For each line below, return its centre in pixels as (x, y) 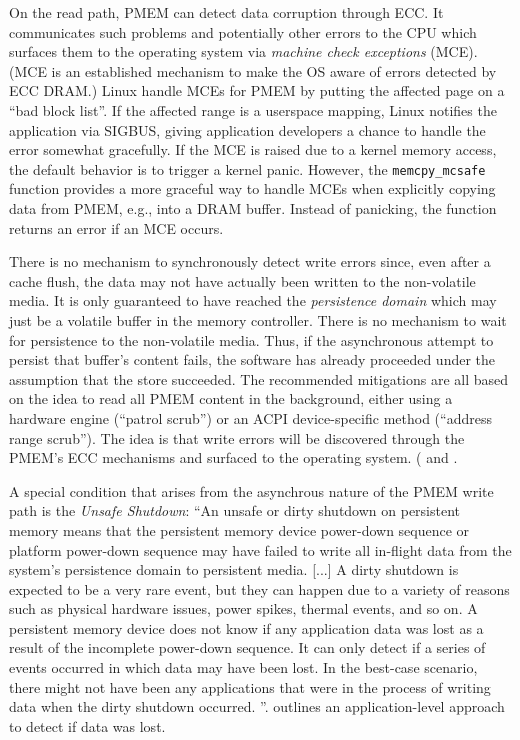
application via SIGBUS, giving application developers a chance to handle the (247, 129)
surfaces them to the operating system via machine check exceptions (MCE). (243, 51)
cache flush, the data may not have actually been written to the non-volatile (242, 280)
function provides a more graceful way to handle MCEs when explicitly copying (252, 188)
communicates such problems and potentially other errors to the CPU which (243, 31)
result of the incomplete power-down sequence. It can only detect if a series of (247, 647)
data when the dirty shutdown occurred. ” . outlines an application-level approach (257, 706)
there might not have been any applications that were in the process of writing (250, 686)
